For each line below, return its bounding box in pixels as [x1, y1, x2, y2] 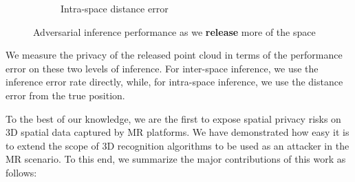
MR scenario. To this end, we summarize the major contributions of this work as [6, 152, 346, 166]
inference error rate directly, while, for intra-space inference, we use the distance [6, 74, 343, 89]
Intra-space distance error [61, 1, 169, 15]
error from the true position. [6, 88, 125, 102]
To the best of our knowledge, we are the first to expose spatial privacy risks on [6, 111, 341, 125]
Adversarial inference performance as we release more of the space [33, 24, 316, 39]
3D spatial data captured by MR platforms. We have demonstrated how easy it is [6, 125, 349, 139]
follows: [6, 165, 37, 179]
